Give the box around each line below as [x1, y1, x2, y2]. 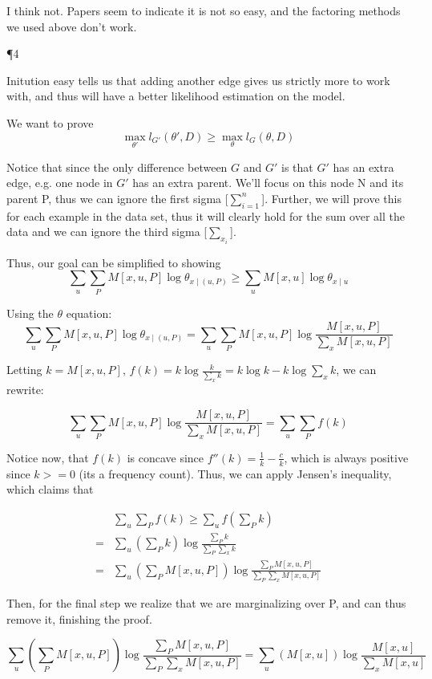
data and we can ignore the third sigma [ [6, 223, 208, 240]
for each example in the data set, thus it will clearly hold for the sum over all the [6, 207, 405, 224]
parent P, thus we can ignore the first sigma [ [6, 189, 228, 206]
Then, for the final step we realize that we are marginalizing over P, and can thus [6, 595, 406, 612]
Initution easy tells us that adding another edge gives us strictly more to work [6, 71, 390, 88]
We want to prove [6, 114, 94, 131]
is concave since [127, 449, 204, 466]
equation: [66, 304, 112, 321]
